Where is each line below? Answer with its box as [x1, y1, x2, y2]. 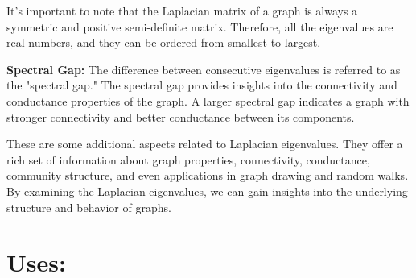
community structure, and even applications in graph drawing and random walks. [6, 167, 409, 184]
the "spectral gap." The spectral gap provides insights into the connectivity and [6, 77, 397, 93]
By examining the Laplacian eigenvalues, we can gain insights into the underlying [6, 182, 408, 199]
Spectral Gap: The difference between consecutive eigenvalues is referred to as [6, 60, 401, 77]
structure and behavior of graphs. [6, 198, 171, 215]
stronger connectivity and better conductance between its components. [6, 108, 355, 125]
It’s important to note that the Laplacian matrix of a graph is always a [6, 2, 358, 19]
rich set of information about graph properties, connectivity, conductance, [6, 151, 370, 168]
